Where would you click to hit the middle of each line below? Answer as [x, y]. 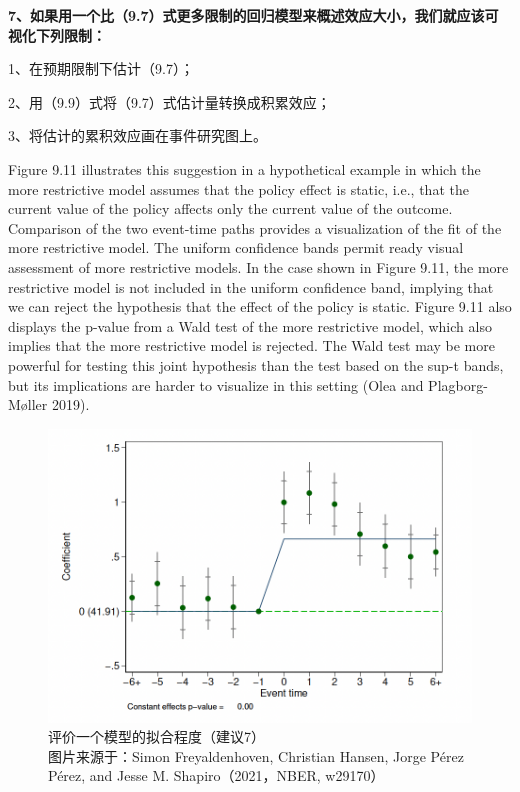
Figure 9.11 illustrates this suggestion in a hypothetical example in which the [244, 168]
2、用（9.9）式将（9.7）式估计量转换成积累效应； [169, 101]
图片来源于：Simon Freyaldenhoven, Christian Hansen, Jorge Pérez [256, 755]
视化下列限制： [57, 34]
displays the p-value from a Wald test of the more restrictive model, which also [250, 325]
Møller [28, 404]
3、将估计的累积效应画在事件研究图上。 [137, 135]
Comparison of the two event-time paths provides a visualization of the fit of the [255, 227]
